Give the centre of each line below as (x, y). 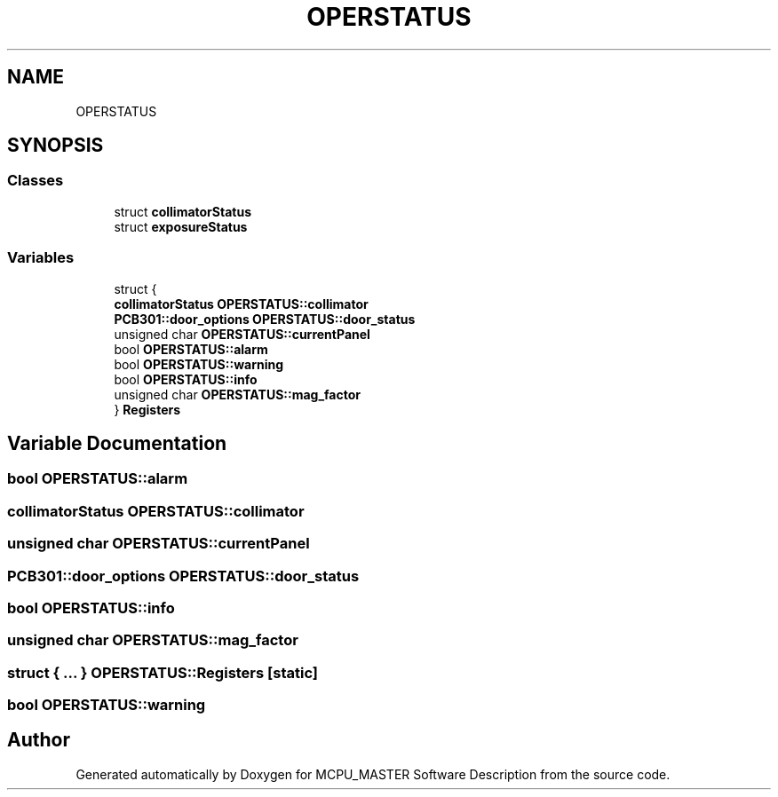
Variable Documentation (117, 443)
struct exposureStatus (181, 226)
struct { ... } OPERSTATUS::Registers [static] (163, 672)
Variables (41, 258)
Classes (36, 181)
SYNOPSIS (56, 146)
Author (39, 740)
